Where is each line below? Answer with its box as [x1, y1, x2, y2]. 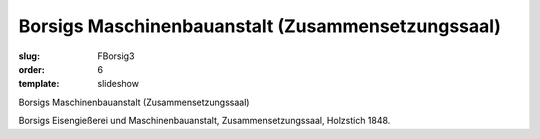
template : [18, 78, 60, 90]
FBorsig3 [97, 50, 135, 62]
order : [18, 63, 45, 75]
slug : [18, 50, 40, 62]
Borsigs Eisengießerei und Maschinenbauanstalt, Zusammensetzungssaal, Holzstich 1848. [18, 115, 391, 127]
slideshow [97, 78, 140, 90]
